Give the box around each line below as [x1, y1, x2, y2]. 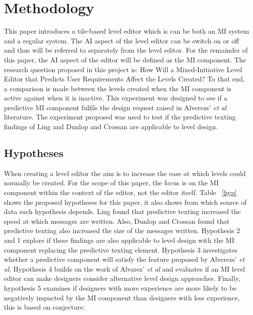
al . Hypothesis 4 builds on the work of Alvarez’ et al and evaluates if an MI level [4, 263, 245, 274]
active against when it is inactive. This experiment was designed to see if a [4, 93, 228, 103]
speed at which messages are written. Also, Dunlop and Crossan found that [4, 216, 230, 226]
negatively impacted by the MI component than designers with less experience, [4, 292, 240, 302]
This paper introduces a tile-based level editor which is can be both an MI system [4, 26, 249, 36]
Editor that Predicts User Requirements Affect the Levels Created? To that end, [4, 74, 245, 84]
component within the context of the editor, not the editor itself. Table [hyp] [4, 187, 237, 197]
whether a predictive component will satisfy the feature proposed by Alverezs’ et [4, 254, 245, 264]
